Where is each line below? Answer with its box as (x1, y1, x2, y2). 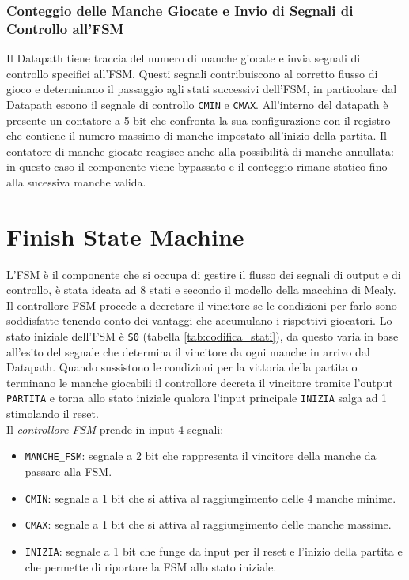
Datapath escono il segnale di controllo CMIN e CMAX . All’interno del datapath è (6, 96, 388, 112)
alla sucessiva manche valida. (6, 173, 146, 190)
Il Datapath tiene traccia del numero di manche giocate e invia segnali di (6, 50, 361, 66)
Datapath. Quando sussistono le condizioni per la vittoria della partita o (6, 359, 358, 375)
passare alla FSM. (25, 462, 112, 479)
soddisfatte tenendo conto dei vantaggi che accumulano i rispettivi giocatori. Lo (6, 312, 392, 329)
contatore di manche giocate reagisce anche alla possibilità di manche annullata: (6, 142, 394, 159)
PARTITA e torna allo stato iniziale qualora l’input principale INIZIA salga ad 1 (6, 390, 388, 406)
